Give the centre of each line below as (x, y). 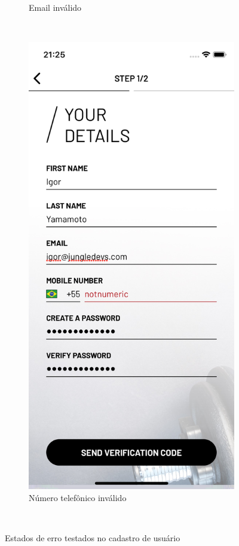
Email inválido (55, 7)
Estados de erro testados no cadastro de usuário (93, 538)
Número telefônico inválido (78, 498)
